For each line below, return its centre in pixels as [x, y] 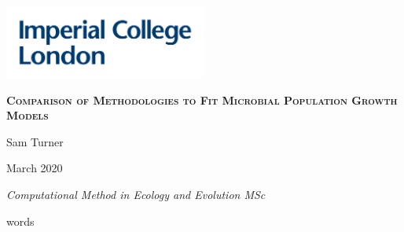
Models [28, 115]
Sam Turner [35, 141]
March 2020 [35, 168]
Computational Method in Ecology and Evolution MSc [136, 195]
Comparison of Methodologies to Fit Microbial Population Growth [202, 99]
